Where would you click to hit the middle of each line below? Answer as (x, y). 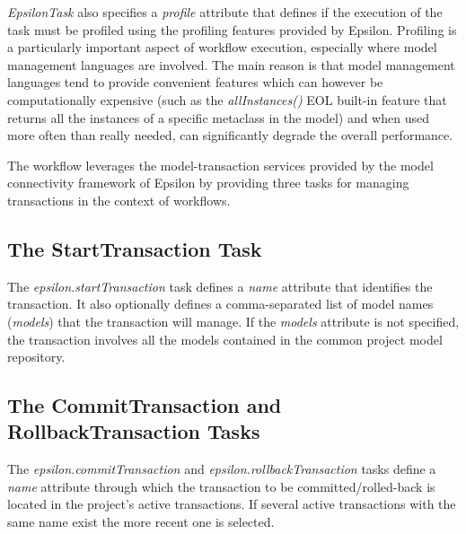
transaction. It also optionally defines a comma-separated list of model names (220, 304)
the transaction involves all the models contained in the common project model (225, 339)
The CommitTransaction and (145, 405)
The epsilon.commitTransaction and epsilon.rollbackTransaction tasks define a (222, 469)
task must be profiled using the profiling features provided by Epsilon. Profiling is (232, 29)
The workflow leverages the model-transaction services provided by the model (220, 165)
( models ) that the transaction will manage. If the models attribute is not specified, (233, 321)
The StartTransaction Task (135, 248)
